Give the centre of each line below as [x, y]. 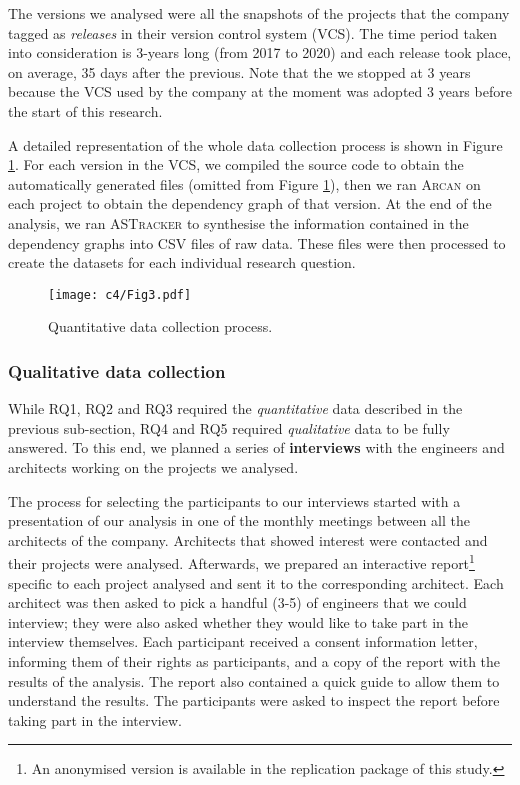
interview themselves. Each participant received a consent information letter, [243, 641]
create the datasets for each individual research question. [182, 262]
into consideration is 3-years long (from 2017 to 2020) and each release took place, [260, 52]
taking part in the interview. [95, 719]
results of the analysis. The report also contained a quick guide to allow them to [254, 680]
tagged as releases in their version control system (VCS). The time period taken [252, 32]
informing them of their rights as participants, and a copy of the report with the [254, 660]
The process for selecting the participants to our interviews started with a [234, 500]
